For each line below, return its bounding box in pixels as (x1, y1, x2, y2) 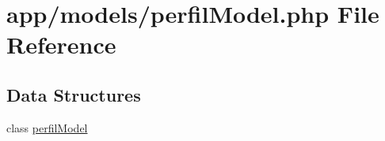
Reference (6, 28, 116, 61)
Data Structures (6, 82, 141, 106)
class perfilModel (6, 119, 88, 135)
